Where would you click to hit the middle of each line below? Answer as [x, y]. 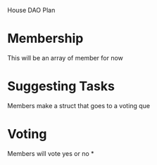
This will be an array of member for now [65, 58]
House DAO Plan [31, 10]
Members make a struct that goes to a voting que [78, 105]
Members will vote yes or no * [51, 153]
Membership [45, 39]
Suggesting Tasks [61, 86]
